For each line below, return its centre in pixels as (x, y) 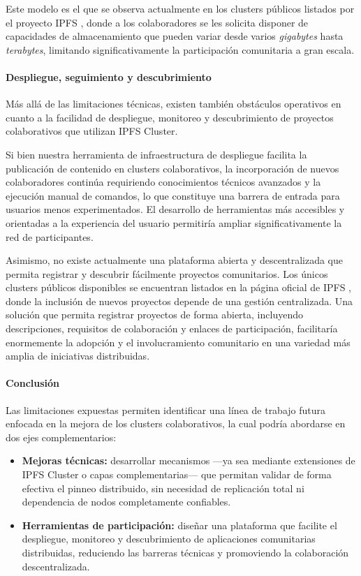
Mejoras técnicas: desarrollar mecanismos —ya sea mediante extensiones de (189, 460)
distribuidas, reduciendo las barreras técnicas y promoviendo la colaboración (185, 552)
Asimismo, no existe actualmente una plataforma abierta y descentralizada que (175, 260)
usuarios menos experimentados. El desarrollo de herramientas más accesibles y (175, 209)
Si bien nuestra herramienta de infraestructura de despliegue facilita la (156, 154)
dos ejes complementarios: (61, 437)
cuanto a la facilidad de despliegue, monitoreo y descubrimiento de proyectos (170, 117)
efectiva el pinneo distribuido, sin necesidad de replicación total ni (163, 488)
